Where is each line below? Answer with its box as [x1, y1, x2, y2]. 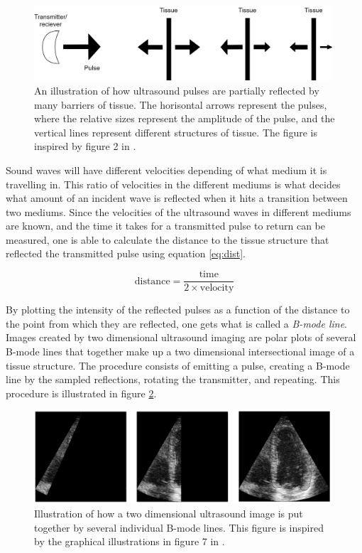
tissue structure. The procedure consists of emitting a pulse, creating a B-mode [6, 358, 350, 372]
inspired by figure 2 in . [34, 139, 136, 154]
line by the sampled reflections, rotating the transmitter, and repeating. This [6, 372, 340, 387]
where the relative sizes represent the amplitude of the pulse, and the [34, 111, 335, 126]
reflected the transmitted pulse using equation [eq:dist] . [6, 246, 246, 261]
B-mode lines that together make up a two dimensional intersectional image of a [6, 343, 355, 358]
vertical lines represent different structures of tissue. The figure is [34, 124, 317, 139]
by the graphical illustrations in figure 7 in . [34, 534, 225, 549]
